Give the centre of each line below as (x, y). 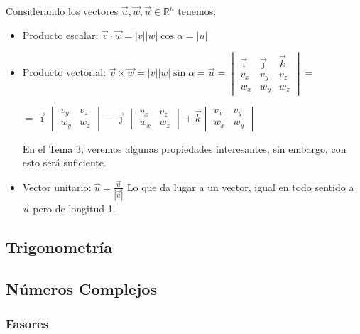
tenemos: (197, 11)
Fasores (27, 324)
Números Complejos (81, 288)
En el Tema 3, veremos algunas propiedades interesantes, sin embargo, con (184, 148)
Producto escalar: (60, 34)
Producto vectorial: (64, 72)
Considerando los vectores (62, 11)
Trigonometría (59, 247)
